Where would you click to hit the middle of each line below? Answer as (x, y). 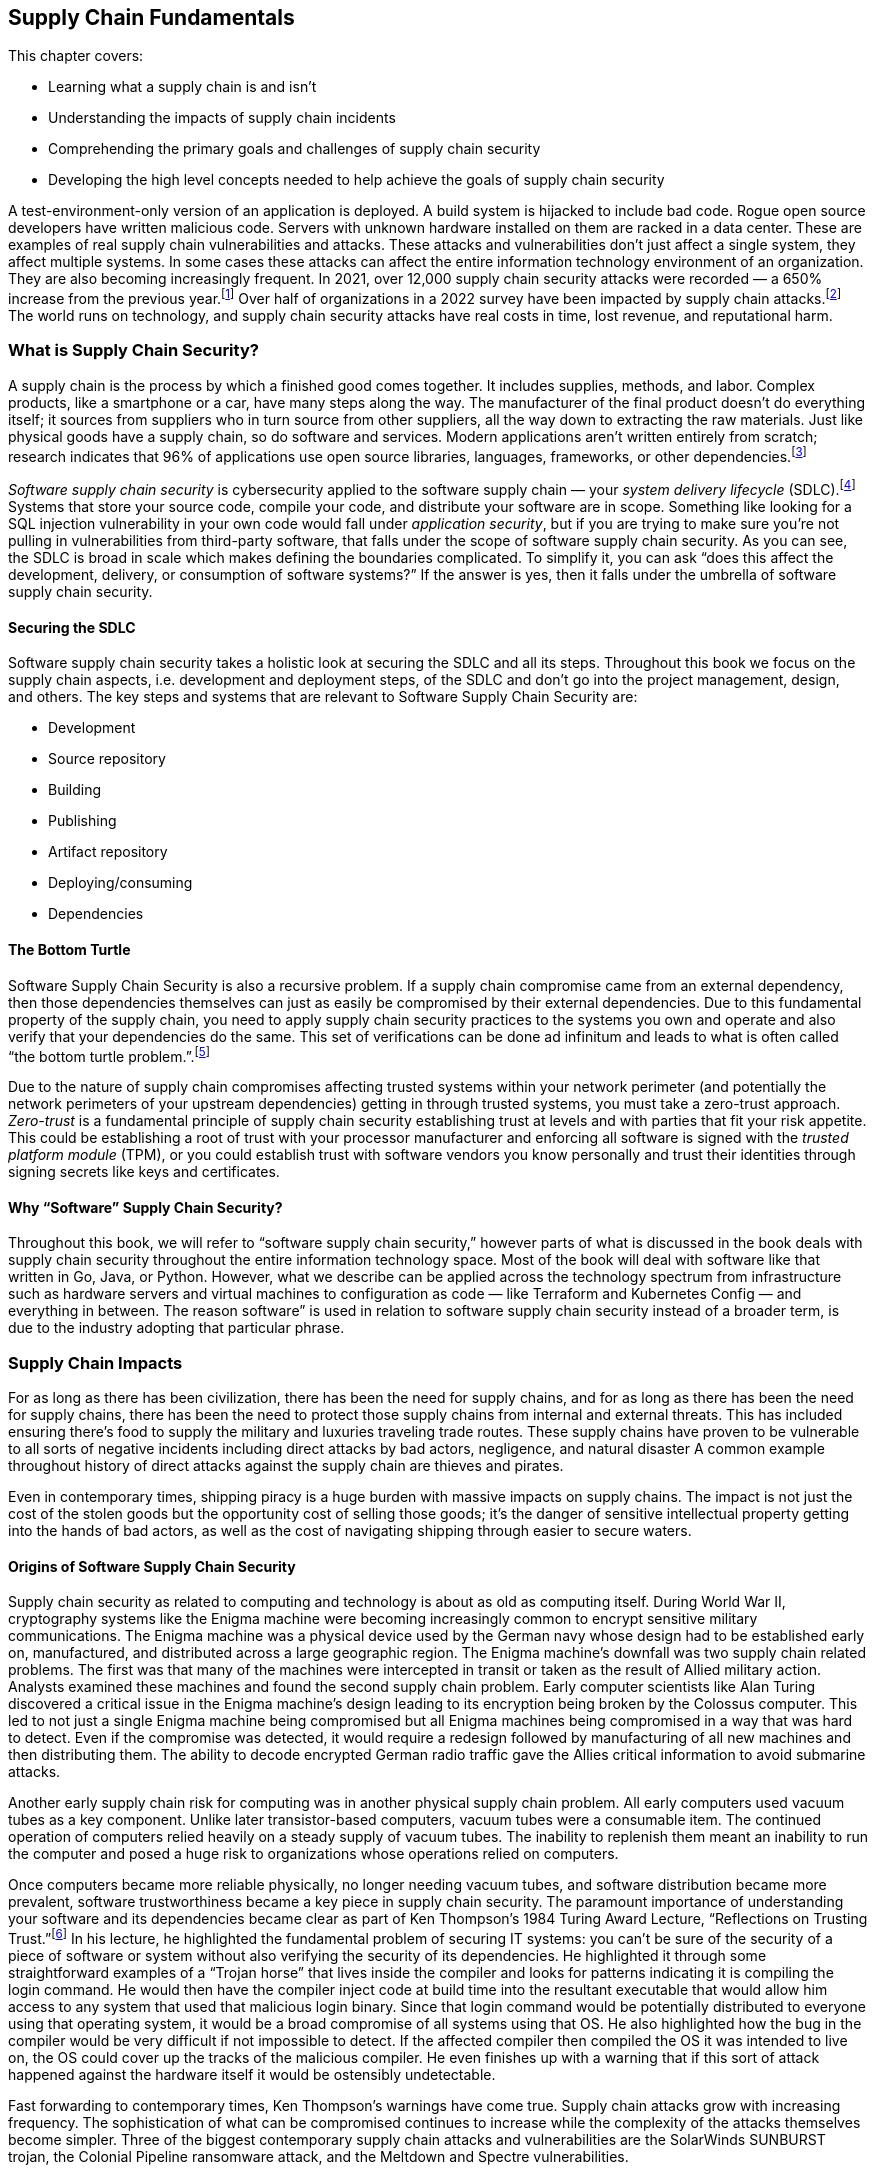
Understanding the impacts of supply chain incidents (222, 118)
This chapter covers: (76, 56)
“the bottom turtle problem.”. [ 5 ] (109, 1054)
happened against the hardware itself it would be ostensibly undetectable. (252, 2075)
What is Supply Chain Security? (133, 350)
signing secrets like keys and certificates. (144, 1172)
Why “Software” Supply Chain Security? (145, 1207)
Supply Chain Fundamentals (151, 17)
